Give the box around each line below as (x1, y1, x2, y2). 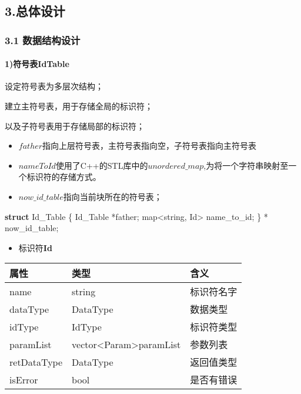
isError (9, 372, 38, 386)
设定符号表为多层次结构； (5, 80, 103, 92)
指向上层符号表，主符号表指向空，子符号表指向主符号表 (42, 139, 257, 152)
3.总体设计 (5, 2, 65, 20)
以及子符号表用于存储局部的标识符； (5, 119, 145, 132)
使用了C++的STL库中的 (55, 159, 148, 171)
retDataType (9, 355, 63, 369)
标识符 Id (18, 241, 52, 253)
